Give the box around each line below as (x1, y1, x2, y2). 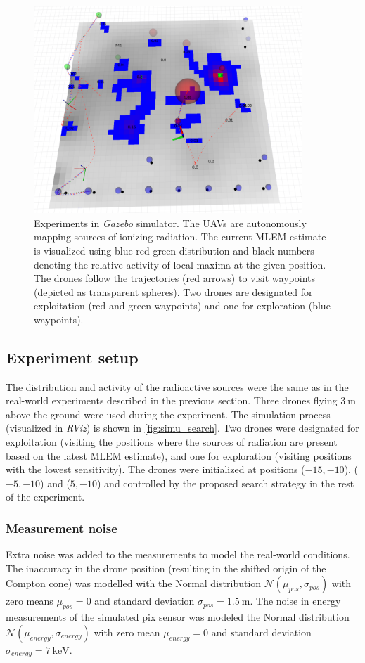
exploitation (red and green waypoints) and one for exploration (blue (34, 298, 331, 313)
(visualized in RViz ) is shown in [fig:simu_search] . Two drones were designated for (6, 420, 359, 435)
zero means (6, 593, 53, 608)
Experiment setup (6, 346, 139, 368)
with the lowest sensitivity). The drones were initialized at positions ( (6, 462, 305, 477)
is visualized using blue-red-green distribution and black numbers (34, 243, 314, 257)
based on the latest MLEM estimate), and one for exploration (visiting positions (6, 448, 352, 463)
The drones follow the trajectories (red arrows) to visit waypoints (34, 271, 315, 285)
